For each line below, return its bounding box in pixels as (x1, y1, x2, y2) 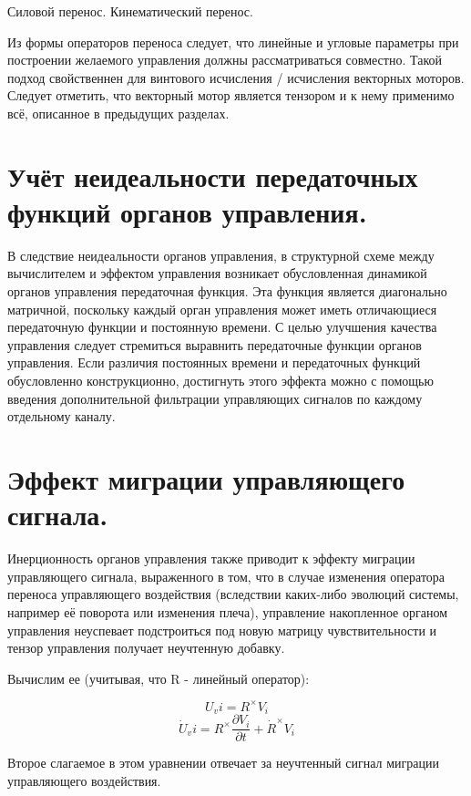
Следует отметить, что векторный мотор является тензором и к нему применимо (7, 86, 455, 105)
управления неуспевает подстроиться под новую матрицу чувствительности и (7, 620, 437, 639)
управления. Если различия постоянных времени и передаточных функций (7, 353, 421, 372)
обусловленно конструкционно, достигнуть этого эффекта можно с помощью (7, 371, 434, 390)
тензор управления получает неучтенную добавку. (7, 638, 285, 657)
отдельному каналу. (7, 407, 116, 426)
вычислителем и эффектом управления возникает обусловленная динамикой (7, 264, 427, 283)
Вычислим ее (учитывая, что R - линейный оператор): (7, 668, 310, 687)
